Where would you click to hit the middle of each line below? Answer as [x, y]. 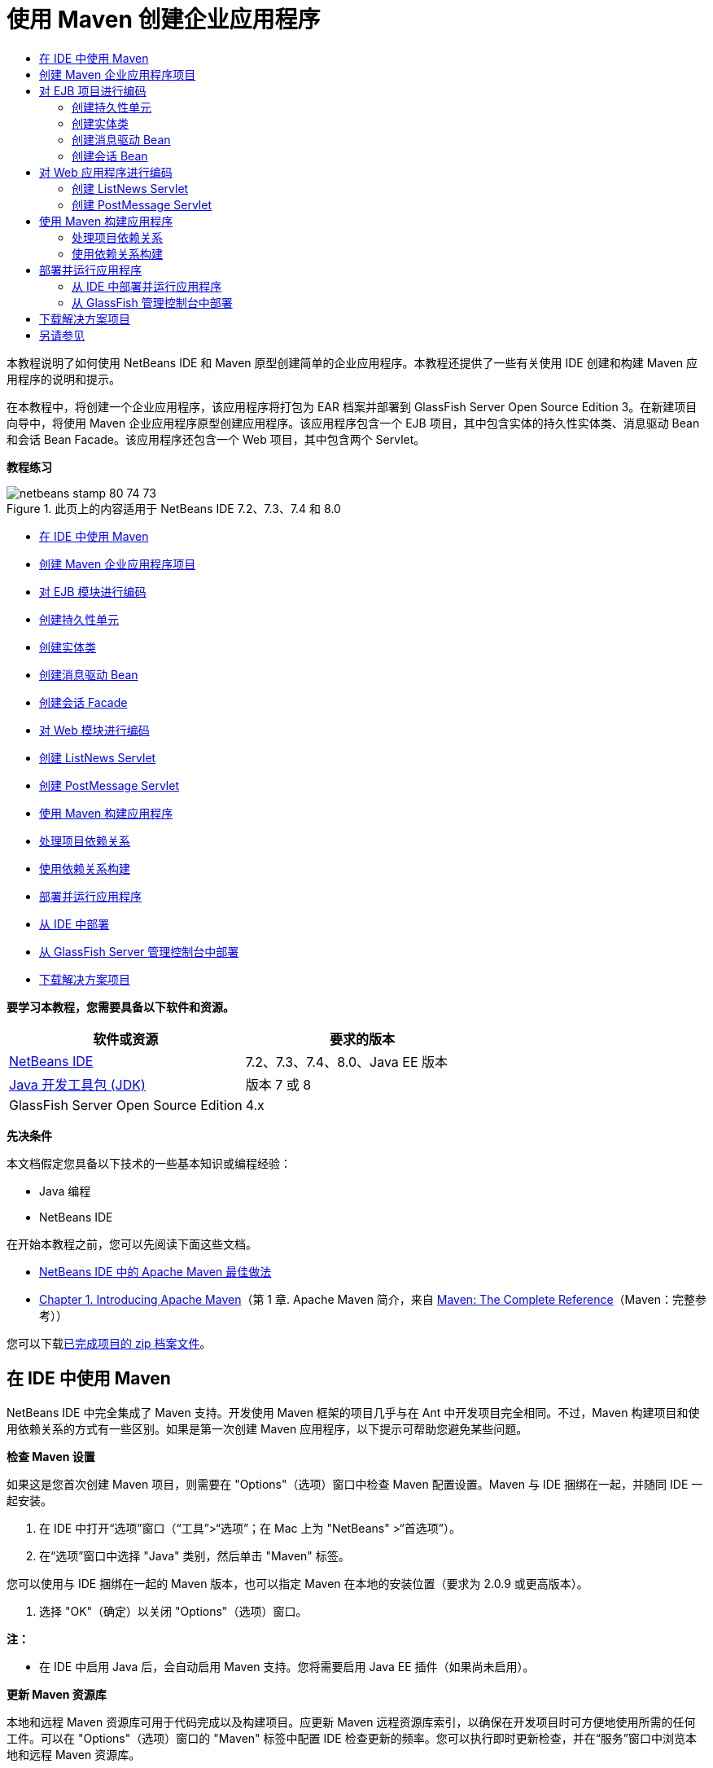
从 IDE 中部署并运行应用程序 [147, 286]
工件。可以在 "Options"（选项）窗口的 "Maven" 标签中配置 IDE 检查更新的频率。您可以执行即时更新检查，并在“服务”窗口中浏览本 [352, 1738]
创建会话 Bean [110, 156]
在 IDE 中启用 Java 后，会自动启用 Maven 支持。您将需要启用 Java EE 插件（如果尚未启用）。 [287, 1666]
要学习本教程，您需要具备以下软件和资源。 [120, 1007]
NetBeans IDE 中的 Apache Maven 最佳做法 [155, 1271]
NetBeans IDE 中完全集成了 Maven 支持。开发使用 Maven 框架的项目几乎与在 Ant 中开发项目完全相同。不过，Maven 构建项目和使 [353, 1412]
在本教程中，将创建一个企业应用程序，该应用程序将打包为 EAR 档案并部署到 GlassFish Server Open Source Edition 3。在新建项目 [352, 406]
